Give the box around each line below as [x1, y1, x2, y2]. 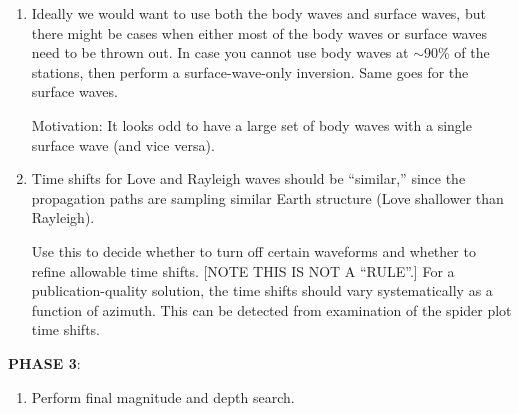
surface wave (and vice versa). [31, 134, 215, 155]
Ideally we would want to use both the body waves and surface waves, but [31, 3, 486, 23]
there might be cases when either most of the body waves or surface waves [31, 22, 487, 43]
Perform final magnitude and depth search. [31, 386, 295, 407]
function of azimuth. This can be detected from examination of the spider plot [31, 299, 512, 320]
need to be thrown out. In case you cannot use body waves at [31, 42, 409, 63]
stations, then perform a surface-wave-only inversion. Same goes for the [31, 61, 469, 82]
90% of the [423, 42, 490, 63]
